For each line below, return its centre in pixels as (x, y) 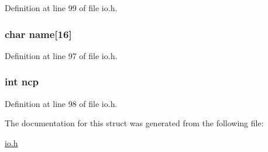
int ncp (22, 82)
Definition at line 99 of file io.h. (61, 8)
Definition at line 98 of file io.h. (61, 103)
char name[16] (38, 34)
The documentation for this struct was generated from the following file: (134, 123)
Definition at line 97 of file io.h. (61, 55)
